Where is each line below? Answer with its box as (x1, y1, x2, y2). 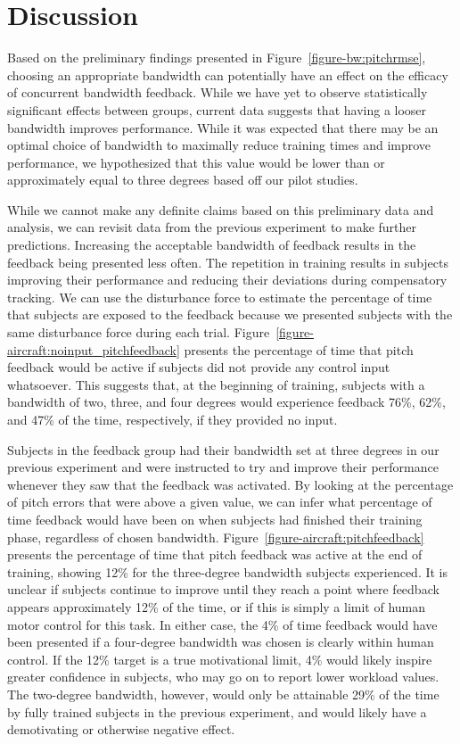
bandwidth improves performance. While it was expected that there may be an (7, 118, 439, 136)
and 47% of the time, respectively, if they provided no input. (7, 410, 338, 428)
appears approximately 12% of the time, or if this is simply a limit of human (7, 597, 426, 616)
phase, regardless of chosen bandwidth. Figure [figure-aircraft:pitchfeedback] (7, 527, 424, 546)
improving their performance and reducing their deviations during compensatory (7, 270, 448, 289)
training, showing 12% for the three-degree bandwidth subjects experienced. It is (7, 562, 448, 581)
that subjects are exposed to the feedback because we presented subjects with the (7, 305, 453, 324)
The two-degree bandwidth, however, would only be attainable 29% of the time (7, 684, 439, 703)
